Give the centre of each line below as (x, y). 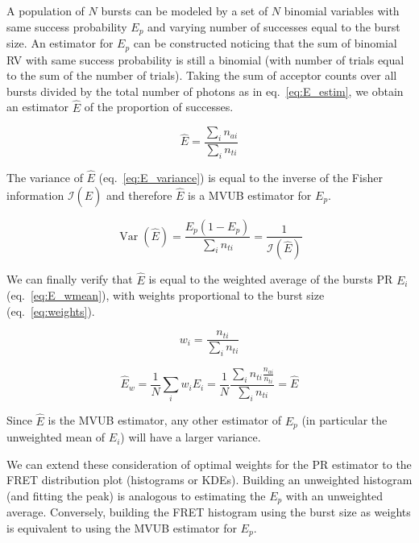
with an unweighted (334, 495)
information (35, 195)
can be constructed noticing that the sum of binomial (265, 43)
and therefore (139, 195)
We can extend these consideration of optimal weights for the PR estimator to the (209, 464)
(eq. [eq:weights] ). (51, 311)
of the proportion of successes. (159, 107)
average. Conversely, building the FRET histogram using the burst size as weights (209, 512)
